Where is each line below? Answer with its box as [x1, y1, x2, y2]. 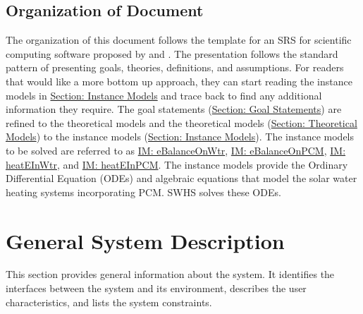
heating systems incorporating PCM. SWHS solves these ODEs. [6, 184, 281, 199]
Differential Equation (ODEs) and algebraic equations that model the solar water [6, 171, 357, 186]
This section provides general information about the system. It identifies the [6, 267, 335, 282]
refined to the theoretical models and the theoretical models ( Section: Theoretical [6, 115, 357, 130]
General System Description [6, 226, 285, 255]
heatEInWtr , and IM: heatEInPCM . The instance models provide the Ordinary [6, 157, 348, 171]
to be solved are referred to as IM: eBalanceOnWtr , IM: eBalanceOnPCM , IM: [6, 143, 346, 157]
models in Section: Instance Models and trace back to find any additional [6, 87, 322, 102]
